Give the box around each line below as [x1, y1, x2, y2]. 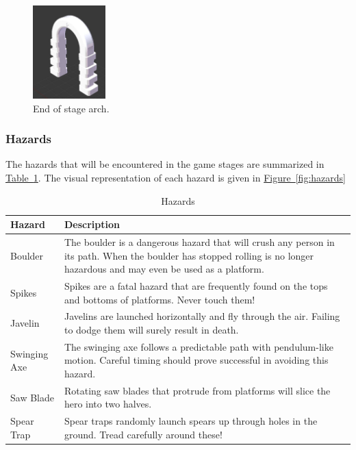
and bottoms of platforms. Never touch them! [64, 292, 255, 306]
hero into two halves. [64, 397, 152, 411]
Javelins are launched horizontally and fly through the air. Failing [64, 309, 340, 323]
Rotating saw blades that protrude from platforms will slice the [64, 383, 331, 397]
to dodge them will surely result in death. [64, 323, 239, 337]
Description [64, 217, 120, 232]
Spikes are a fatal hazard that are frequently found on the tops [64, 278, 328, 292]
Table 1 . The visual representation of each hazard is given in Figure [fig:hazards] [5, 170, 346, 184]
